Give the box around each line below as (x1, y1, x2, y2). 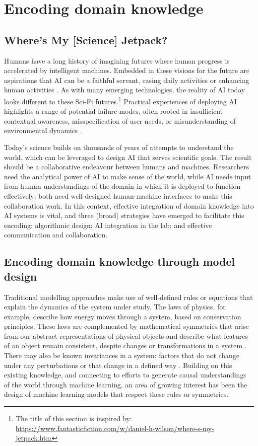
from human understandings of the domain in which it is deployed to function (4, 181, 241, 191)
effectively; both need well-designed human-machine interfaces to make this (4, 190, 232, 201)
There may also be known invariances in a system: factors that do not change (4, 350, 240, 361)
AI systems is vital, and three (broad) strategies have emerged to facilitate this (4, 210, 244, 221)
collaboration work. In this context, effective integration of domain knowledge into (4, 200, 254, 211)
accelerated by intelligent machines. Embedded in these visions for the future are (4, 65, 250, 75)
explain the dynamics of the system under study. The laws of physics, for (4, 301, 226, 312)
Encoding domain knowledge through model (4, 254, 235, 269)
